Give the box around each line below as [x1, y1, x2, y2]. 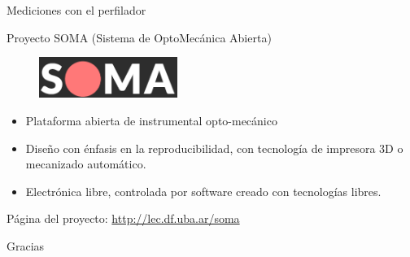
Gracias [7, 237, 45, 254]
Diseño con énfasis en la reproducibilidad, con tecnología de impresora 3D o [25, 139, 403, 156]
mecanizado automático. [25, 155, 146, 172]
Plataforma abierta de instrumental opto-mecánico [25, 111, 277, 128]
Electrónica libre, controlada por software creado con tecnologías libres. [25, 182, 382, 199]
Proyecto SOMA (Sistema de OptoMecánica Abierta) [7, 28, 272, 46]
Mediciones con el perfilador [7, 2, 146, 18]
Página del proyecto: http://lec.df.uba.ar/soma [7, 210, 240, 227]
